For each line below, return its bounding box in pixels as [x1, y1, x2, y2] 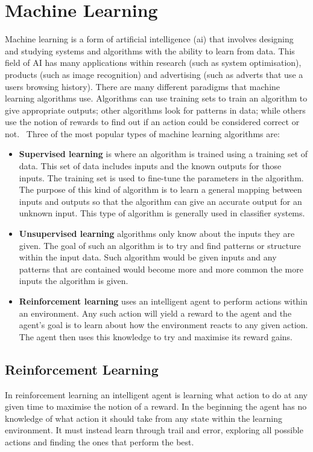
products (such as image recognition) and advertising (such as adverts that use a [5, 68, 303, 80]
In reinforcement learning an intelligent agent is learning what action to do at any [5, 388, 308, 401]
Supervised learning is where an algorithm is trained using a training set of [19, 147, 308, 160]
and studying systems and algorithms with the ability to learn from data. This [5, 44, 295, 57]
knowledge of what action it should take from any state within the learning [5, 412, 282, 424]
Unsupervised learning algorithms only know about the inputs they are [19, 227, 295, 240]
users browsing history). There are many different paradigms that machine [5, 80, 280, 92]
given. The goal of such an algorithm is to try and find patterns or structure [19, 239, 301, 251]
